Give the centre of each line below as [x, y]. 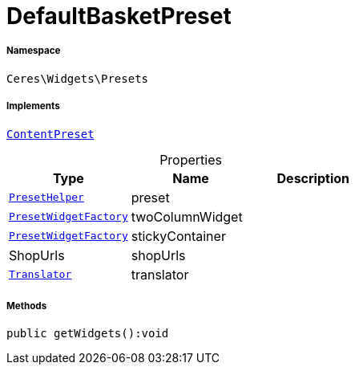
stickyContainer [178, 236]
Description [313, 178]
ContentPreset [50, 134]
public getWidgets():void [88, 334]
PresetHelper [46, 198]
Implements [33, 106]
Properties [191, 159]
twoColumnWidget [187, 216]
